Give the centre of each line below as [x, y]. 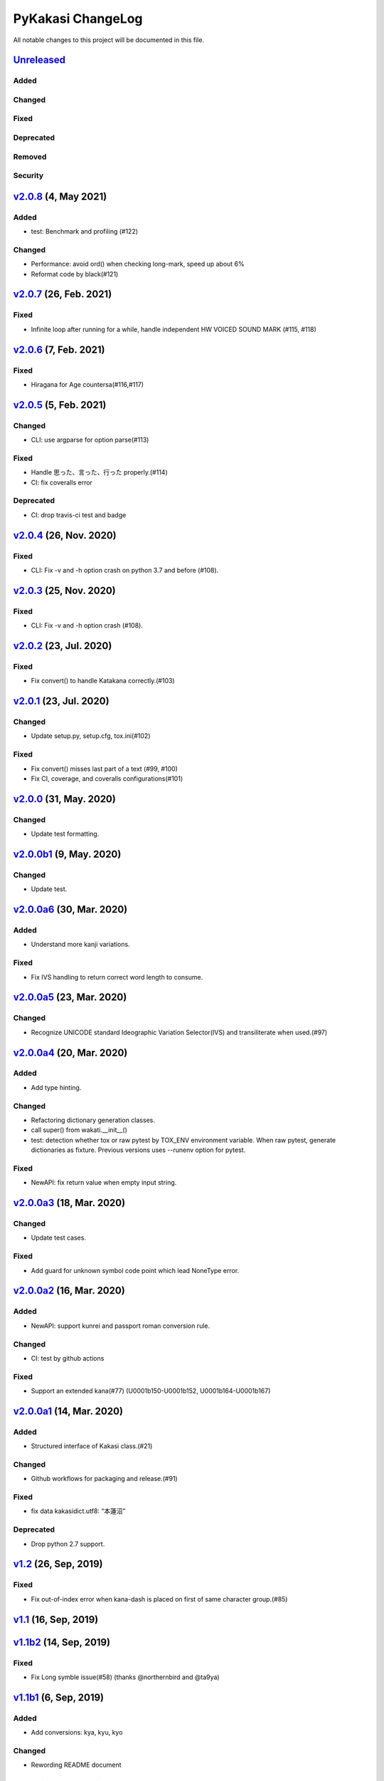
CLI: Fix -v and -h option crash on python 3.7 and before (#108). [125, 570]
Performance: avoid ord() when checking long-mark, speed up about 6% [138, 264]
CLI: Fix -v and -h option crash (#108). [87, 625]
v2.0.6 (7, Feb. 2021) [59, 349]
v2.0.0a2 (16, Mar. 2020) [69, 1291]
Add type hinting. [56, 1087]
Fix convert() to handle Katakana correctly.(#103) [103, 681]
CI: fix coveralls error [62, 482]
